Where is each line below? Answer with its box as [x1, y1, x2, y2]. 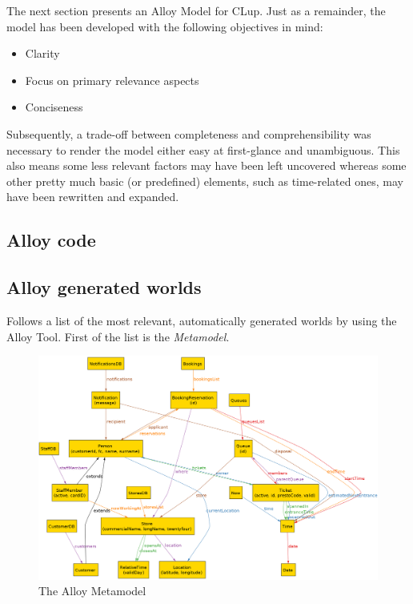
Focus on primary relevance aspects [25, 71, 199, 88]
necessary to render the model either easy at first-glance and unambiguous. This [6, 141, 400, 158]
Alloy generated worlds [6, 275, 202, 300]
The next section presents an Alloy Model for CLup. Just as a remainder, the [6, 2, 386, 18]
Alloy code [6, 228, 96, 252]
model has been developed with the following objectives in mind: [6, 18, 323, 34]
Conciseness [25, 99, 83, 115]
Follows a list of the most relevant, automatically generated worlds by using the [6, 312, 397, 328]
